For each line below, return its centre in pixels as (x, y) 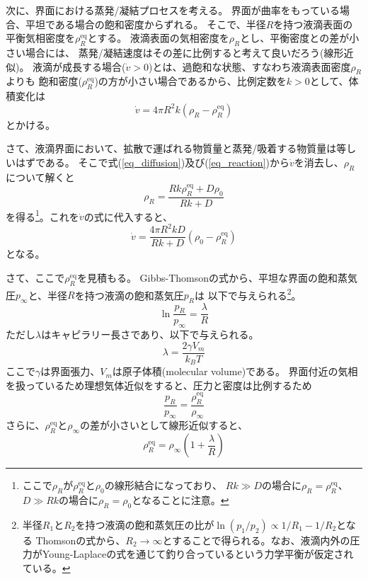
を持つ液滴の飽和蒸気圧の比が (145, 524)
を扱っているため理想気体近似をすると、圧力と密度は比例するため (159, 385)
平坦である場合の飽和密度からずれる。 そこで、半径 (145, 24)
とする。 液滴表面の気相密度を (158, 38)
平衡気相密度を (40, 38)
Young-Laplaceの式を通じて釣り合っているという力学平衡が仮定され (198, 554)
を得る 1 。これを (42, 215)
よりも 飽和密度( (44, 81)
